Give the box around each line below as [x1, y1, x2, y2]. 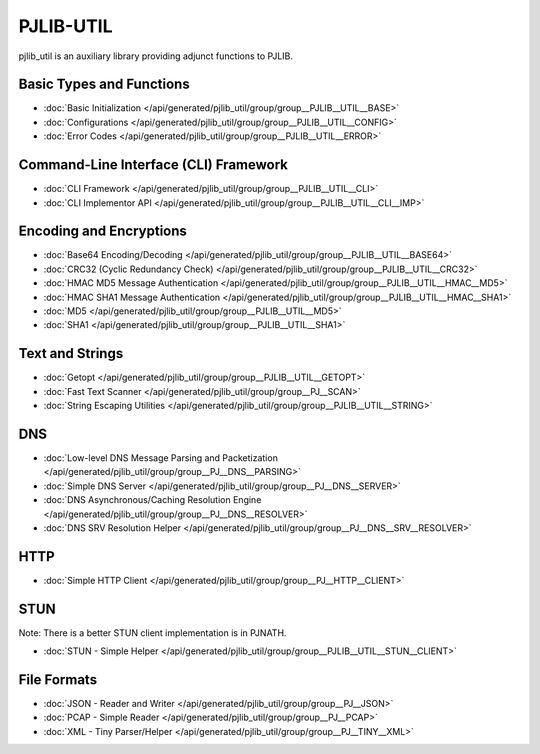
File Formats [18, 671, 98, 688]
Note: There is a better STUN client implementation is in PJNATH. [18, 626, 287, 639]
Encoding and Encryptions [18, 223, 187, 240]
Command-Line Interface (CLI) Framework [18, 156, 289, 174]
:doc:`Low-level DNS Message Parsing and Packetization [43, 451, 279, 464]
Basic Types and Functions [18, 76, 190, 93]
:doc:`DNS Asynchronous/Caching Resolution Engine [43, 494, 262, 506]
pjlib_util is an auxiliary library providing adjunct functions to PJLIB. [18, 50, 294, 62]
